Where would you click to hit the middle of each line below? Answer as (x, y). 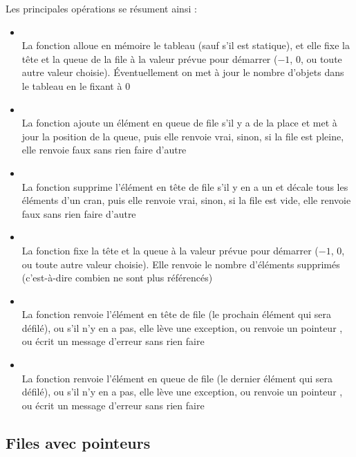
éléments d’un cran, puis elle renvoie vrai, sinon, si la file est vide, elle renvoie (186, 200)
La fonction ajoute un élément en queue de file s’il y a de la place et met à (179, 123)
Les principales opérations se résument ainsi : (101, 8)
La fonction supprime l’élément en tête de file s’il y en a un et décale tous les (185, 186)
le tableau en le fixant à (72, 85)
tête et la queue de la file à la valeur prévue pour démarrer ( (150, 58)
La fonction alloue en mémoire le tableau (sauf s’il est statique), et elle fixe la (186, 45)
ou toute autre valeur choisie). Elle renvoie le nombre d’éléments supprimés (181, 264)
